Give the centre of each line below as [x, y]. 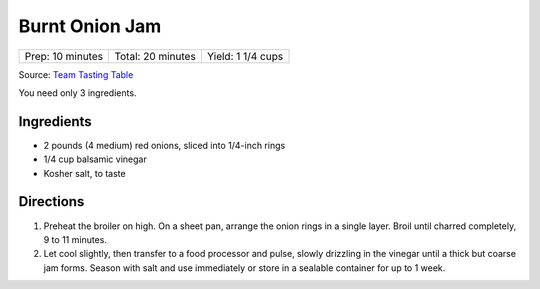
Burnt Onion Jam [90, 26]
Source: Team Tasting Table [76, 74]
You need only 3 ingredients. [77, 92]
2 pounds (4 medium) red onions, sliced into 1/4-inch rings [164, 145]
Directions [51, 201]
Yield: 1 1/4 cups [245, 56]
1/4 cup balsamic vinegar [95, 159]
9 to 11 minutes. [75, 239]
